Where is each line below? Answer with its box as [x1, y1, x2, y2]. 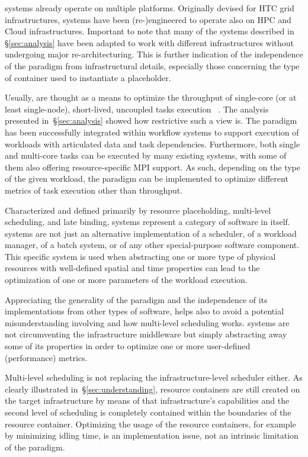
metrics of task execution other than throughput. [5, 184, 183, 196]
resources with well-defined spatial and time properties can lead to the [5, 262, 260, 274]
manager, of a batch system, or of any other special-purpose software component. [5, 239, 300, 251]
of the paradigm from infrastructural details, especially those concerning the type [5, 59, 300, 72]
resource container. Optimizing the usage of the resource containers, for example [5, 417, 296, 430]
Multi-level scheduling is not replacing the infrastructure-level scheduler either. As [5, 371, 303, 384]
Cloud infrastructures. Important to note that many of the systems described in [5, 25, 294, 37]
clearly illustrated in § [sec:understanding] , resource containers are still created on [5, 382, 300, 395]
